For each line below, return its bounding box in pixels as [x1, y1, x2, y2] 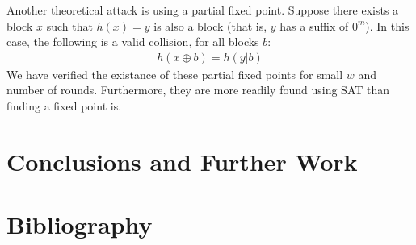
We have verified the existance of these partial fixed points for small [6, 65, 343, 82]
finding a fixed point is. [6, 98, 122, 114]
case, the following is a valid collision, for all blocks [6, 33, 259, 50]
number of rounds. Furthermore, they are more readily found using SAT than [6, 81, 390, 98]
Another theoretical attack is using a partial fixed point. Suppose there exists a [6, 2, 399, 18]
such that [46, 17, 93, 34]
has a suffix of [279, 17, 349, 34]
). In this [365, 17, 410, 34]
